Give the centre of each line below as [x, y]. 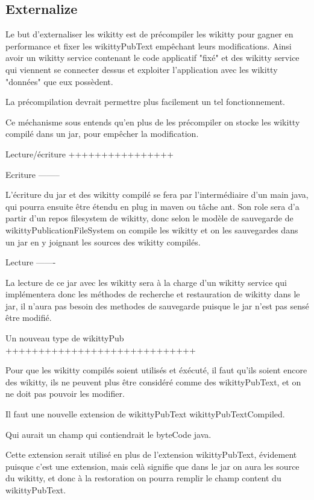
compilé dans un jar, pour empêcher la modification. [102, 134]
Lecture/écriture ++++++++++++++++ [89, 153]
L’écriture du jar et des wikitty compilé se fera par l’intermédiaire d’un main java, [157, 195]
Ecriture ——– [33, 174]
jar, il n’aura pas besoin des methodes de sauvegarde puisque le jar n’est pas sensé [157, 305]
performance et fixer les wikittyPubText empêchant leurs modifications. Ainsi [149, 46]
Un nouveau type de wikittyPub [65, 338]
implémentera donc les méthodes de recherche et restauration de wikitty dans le [153, 294]
